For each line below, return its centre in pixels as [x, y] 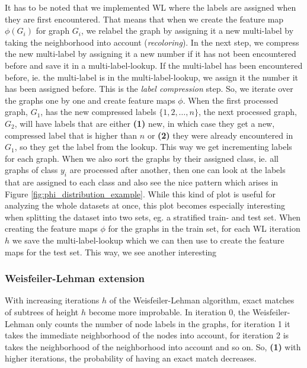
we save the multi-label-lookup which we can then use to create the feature [148, 240]
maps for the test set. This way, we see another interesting [111, 252]
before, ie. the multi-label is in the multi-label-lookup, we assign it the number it [151, 77]
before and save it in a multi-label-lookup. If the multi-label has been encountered [154, 65]
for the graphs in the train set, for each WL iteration [204, 228]
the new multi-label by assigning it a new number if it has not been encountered [151, 54]
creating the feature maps [51, 228]
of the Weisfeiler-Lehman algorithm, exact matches [202, 300]
